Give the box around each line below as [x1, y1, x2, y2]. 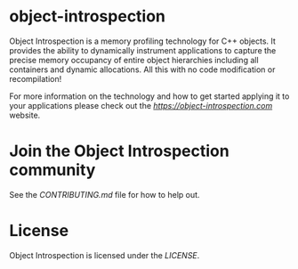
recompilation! [9, 73, 62, 84]
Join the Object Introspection [9, 141, 230, 161]
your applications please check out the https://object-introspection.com [9, 100, 273, 110]
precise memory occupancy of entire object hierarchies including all [9, 54, 260, 65]
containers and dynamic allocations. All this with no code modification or [9, 64, 276, 75]
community [9, 160, 96, 180]
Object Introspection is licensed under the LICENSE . [9, 249, 200, 260]
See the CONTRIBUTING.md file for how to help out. [9, 189, 200, 200]
